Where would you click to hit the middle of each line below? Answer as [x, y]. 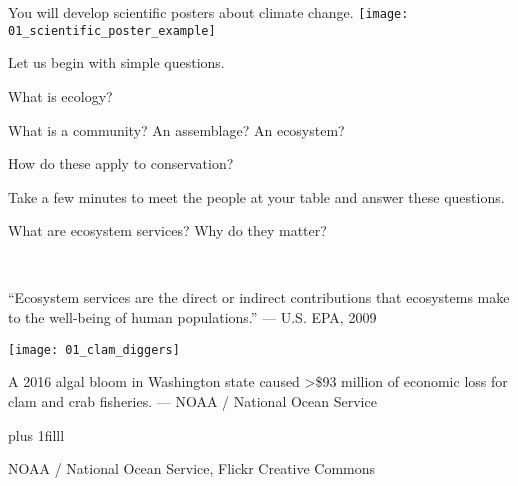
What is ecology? [60, 95]
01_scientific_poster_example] [112, 30]
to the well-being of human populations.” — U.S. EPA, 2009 [192, 317]
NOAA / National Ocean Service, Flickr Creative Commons [192, 468]
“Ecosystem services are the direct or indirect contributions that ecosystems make [259, 297]
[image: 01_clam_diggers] [94, 349]
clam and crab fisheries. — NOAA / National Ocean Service [192, 400]
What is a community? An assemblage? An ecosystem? [176, 129]
